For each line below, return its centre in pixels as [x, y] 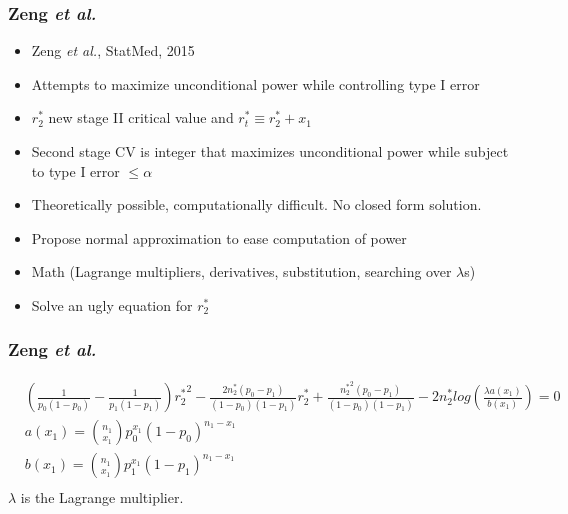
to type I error [75, 170]
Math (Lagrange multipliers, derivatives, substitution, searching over [241, 271]
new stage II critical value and [141, 117]
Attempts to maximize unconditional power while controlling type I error [255, 83]
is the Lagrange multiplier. [102, 497]
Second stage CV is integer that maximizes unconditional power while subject [270, 151]
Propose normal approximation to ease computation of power [219, 237]
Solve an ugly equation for [112, 304]
